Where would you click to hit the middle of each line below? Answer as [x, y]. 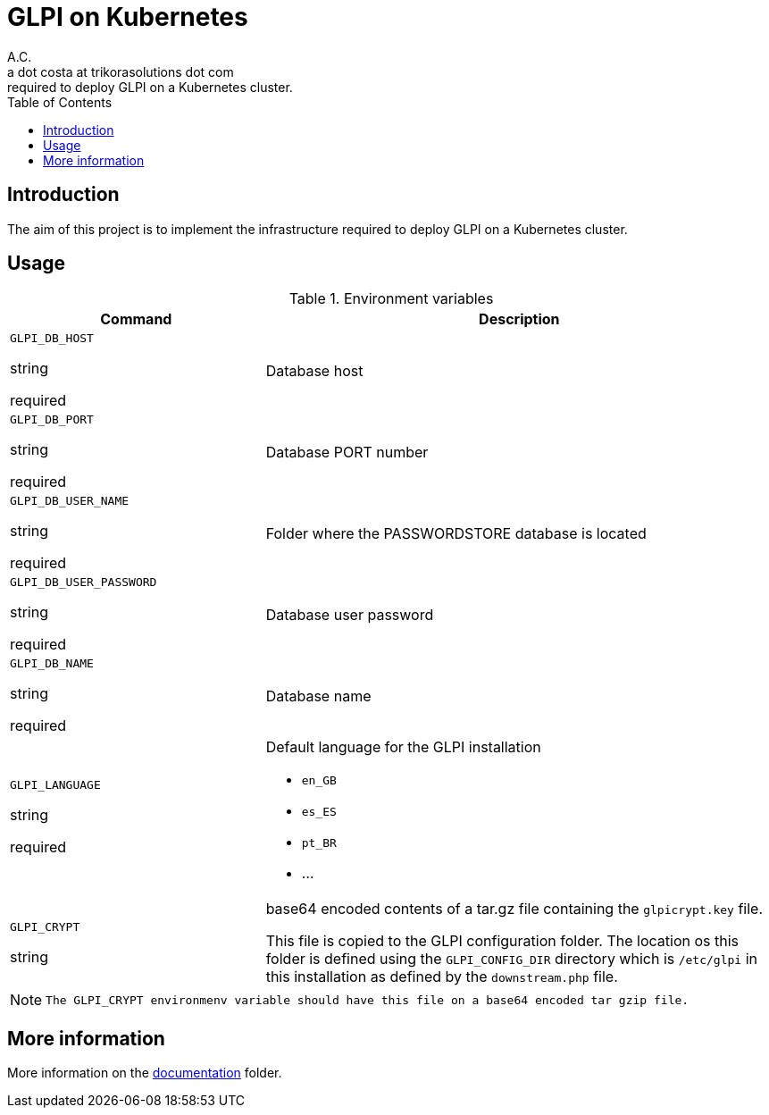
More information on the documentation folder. [145, 1073]
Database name [318, 696]
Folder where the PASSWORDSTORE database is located [456, 533]
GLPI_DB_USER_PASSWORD [84, 583]
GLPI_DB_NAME [52, 664]
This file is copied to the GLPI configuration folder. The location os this [502, 941]
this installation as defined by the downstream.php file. [442, 977]
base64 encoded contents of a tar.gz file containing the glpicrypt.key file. [514, 909]
